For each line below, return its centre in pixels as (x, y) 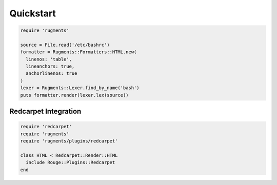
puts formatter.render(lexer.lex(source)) (74, 95)
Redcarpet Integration (45, 111)
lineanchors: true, (50, 66)
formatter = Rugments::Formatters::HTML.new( (78, 52)
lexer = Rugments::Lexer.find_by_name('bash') (80, 88)
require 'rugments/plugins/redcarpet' (69, 141)
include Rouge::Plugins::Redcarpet (71, 162)
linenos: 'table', (49, 59)
